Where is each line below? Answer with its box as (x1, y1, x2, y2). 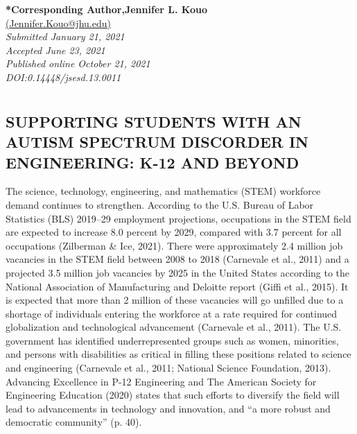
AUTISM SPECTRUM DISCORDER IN (6, 131, 309, 153)
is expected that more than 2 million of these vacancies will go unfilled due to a (6, 293, 344, 307)
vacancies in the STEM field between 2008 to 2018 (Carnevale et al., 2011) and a (6, 252, 349, 266)
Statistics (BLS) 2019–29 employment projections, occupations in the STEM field (6, 211, 351, 225)
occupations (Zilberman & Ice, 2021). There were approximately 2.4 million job (6, 238, 343, 252)
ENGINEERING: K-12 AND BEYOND (6, 151, 299, 173)
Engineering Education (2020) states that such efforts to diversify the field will (6, 388, 340, 402)
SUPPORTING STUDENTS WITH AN (6, 110, 302, 132)
